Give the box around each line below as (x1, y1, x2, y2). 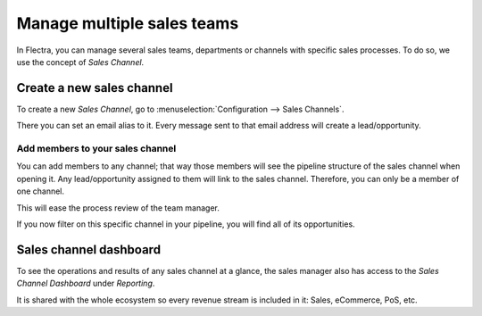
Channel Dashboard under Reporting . (16, 278, 155, 289)
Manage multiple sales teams (16, 13, 239, 33)
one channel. (16, 186, 65, 196)
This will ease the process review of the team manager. (16, 202, 220, 213)
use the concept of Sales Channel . (16, 56, 145, 67)
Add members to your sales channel (16, 143, 177, 154)
